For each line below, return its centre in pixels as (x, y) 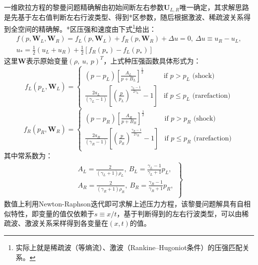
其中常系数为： (28, 156)
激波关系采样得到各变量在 (66, 223)
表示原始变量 (47, 60)
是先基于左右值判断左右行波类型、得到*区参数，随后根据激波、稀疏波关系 (124, 17)
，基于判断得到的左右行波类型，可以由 (179, 213)
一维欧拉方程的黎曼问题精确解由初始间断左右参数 (84, 7)
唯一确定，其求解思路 (214, 7)
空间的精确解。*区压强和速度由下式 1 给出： (87, 28)
